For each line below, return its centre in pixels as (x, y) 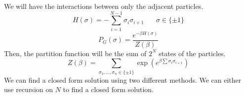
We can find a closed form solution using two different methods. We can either (123, 80)
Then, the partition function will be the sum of (75, 53)
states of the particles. (192, 53)
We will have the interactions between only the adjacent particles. (104, 6)
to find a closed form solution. (108, 89)
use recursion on (29, 89)
